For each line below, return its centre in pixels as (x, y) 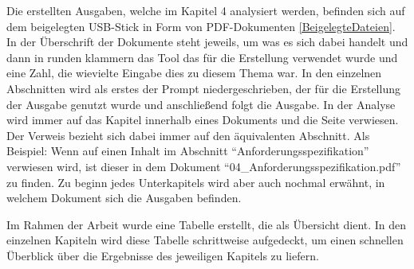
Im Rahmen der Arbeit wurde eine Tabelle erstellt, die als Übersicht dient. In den (207, 224)
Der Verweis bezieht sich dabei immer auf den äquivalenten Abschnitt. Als (188, 135)
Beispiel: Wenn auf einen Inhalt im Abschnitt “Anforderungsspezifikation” (188, 151)
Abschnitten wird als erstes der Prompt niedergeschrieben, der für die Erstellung (203, 88)
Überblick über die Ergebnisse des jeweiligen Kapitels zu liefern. (163, 255)
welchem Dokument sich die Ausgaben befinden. (124, 198)
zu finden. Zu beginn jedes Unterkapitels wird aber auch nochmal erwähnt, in (196, 182)
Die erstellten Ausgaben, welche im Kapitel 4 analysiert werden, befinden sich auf (206, 10)
